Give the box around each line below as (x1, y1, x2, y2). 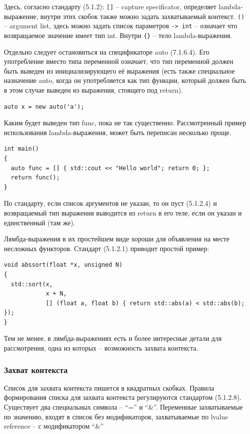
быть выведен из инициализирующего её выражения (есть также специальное (4, 65, 235, 76)
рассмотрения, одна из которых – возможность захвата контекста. (4, 343, 198, 353)
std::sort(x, (11, 280, 53, 288)
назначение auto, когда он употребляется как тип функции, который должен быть (4, 75, 246, 85)
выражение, (4, 11, 38, 21)
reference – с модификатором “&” (4, 421, 104, 431)
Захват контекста (4, 363, 68, 375)
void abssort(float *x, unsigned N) (4, 261, 123, 269)
